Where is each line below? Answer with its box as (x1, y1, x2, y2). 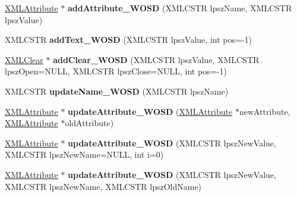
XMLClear (5, 53, 43, 65)
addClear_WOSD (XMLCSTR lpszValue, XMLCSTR (53, 53, 260, 65)
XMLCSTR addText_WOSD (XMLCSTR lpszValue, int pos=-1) (5, 33, 252, 46)
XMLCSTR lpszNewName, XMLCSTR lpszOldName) (5, 180, 202, 192)
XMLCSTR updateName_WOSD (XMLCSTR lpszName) (5, 85, 229, 97)
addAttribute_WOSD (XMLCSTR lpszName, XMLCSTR (68, 2, 292, 14)
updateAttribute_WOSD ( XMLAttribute (68, 105, 233, 117)
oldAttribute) (65, 117, 114, 129)
